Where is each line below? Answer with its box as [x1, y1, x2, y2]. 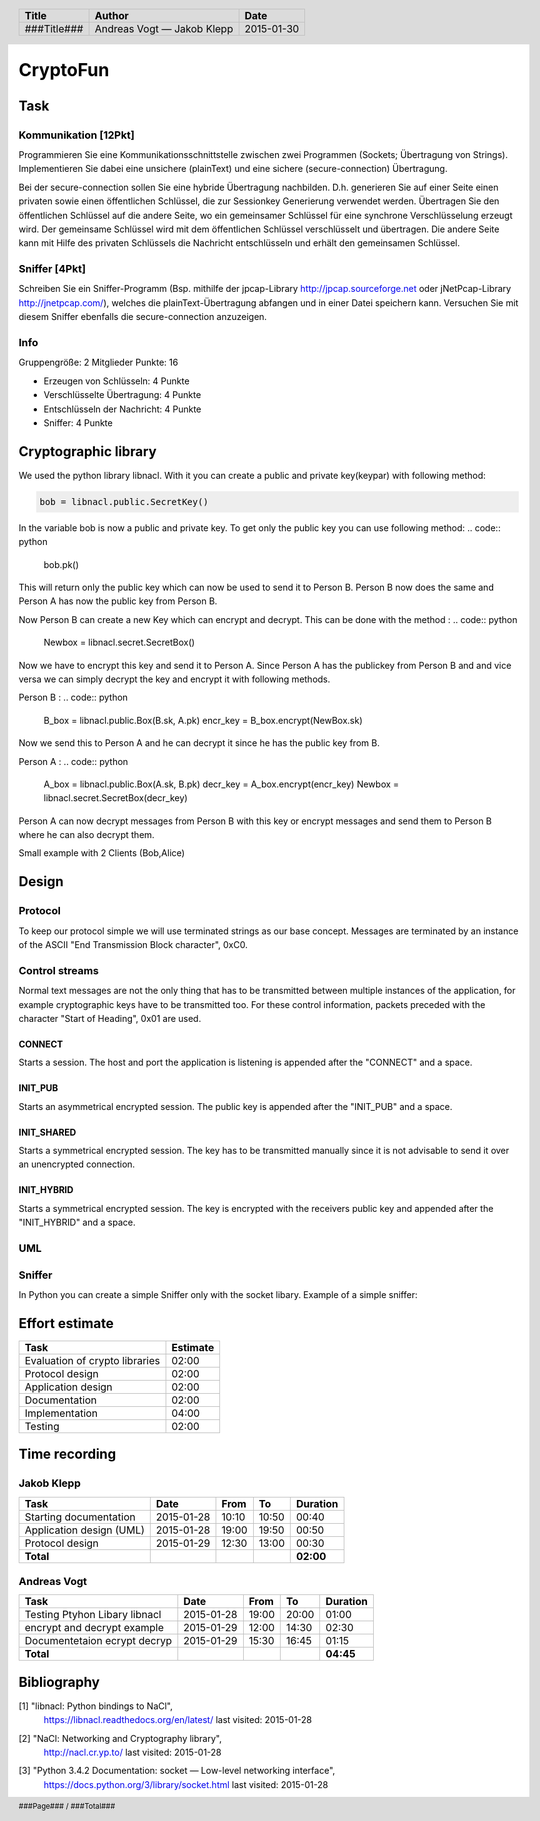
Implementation [24, 1406, 99, 1420]
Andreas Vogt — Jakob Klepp [94, 21, 234, 35]
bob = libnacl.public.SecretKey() [39, 496, 209, 507]
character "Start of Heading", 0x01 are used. [18, 1012, 202, 1024]
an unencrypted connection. [18, 1158, 135, 1170]
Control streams [18, 963, 99, 977]
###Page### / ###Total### [18, 1801, 116, 1812]
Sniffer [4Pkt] [18, 262, 87, 276]
